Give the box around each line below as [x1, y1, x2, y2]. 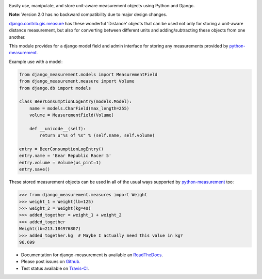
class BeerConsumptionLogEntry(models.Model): [19, 99, 132, 104]
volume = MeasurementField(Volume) [29, 112, 114, 118]
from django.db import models [19, 85, 91, 91]
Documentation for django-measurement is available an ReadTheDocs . [21, 252, 163, 258]
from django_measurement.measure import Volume [19, 78, 134, 84]
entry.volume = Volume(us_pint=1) [19, 160, 101, 165]
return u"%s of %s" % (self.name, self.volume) [39, 133, 155, 138]
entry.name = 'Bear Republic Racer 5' [19, 153, 112, 158]
